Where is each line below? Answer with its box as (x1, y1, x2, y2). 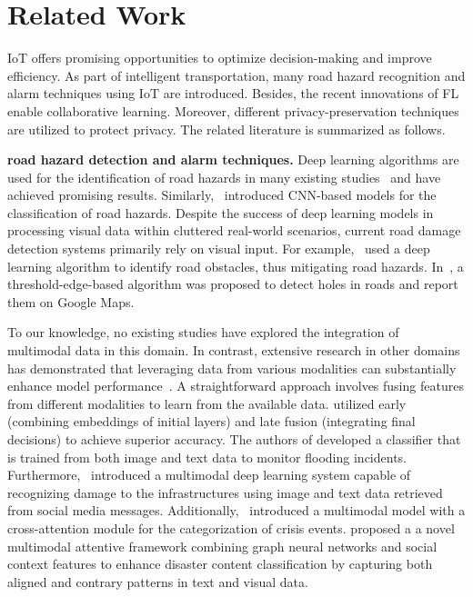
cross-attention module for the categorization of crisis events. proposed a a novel (7, 518, 455, 537)
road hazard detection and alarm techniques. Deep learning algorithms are (7, 150, 459, 169)
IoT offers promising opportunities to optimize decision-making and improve (7, 48, 432, 67)
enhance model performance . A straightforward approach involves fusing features (7, 376, 464, 395)
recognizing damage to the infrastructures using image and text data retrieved (7, 483, 443, 502)
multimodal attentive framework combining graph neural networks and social (7, 536, 438, 555)
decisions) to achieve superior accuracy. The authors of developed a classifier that (7, 430, 461, 448)
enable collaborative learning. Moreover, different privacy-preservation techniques (7, 101, 459, 120)
